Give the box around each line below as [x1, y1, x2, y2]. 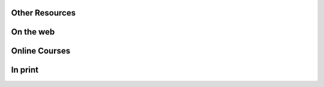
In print [11, 65, 39, 75]
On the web [11, 27, 55, 37]
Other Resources [11, 8, 76, 18]
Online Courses [11, 46, 71, 56]
